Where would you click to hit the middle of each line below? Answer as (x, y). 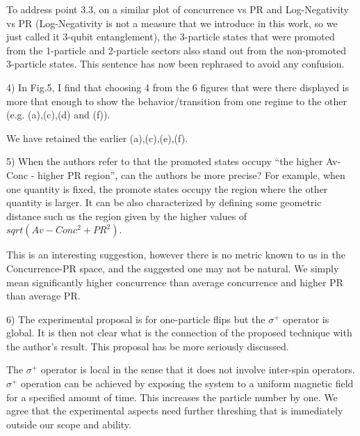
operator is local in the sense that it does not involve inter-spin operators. (198, 369)
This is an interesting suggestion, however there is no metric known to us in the (176, 255)
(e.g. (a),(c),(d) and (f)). (58, 115)
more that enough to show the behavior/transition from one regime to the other (177, 101)
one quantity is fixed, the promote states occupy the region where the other (167, 188)
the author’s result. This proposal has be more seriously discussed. (148, 346)
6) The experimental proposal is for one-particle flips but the (136, 319)
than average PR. (43, 296)
